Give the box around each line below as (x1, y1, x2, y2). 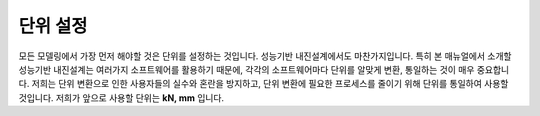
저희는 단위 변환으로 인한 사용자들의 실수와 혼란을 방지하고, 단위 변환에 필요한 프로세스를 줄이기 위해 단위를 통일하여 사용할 (31, 78, 509, 90)
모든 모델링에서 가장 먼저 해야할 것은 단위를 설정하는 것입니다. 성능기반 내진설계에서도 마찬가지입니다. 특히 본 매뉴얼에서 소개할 (18, 50, 512, 62)
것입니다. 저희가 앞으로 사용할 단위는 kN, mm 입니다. (18, 91, 225, 104)
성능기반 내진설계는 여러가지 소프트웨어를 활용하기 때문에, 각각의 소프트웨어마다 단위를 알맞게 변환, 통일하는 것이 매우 (18, 63, 475, 75)
